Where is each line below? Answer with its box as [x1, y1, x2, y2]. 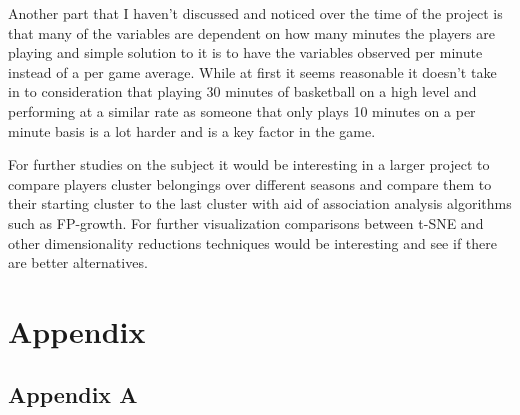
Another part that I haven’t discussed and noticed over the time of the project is [8, 3, 503, 23]
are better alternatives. [8, 252, 148, 273]
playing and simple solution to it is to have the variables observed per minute [8, 42, 483, 63]
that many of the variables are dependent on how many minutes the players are [8, 22, 495, 43]
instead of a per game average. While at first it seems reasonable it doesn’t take [8, 61, 497, 82]
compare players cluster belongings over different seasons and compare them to [8, 173, 492, 194]
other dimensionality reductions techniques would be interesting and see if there [8, 232, 497, 253]
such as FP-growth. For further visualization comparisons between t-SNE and [8, 212, 484, 233]
